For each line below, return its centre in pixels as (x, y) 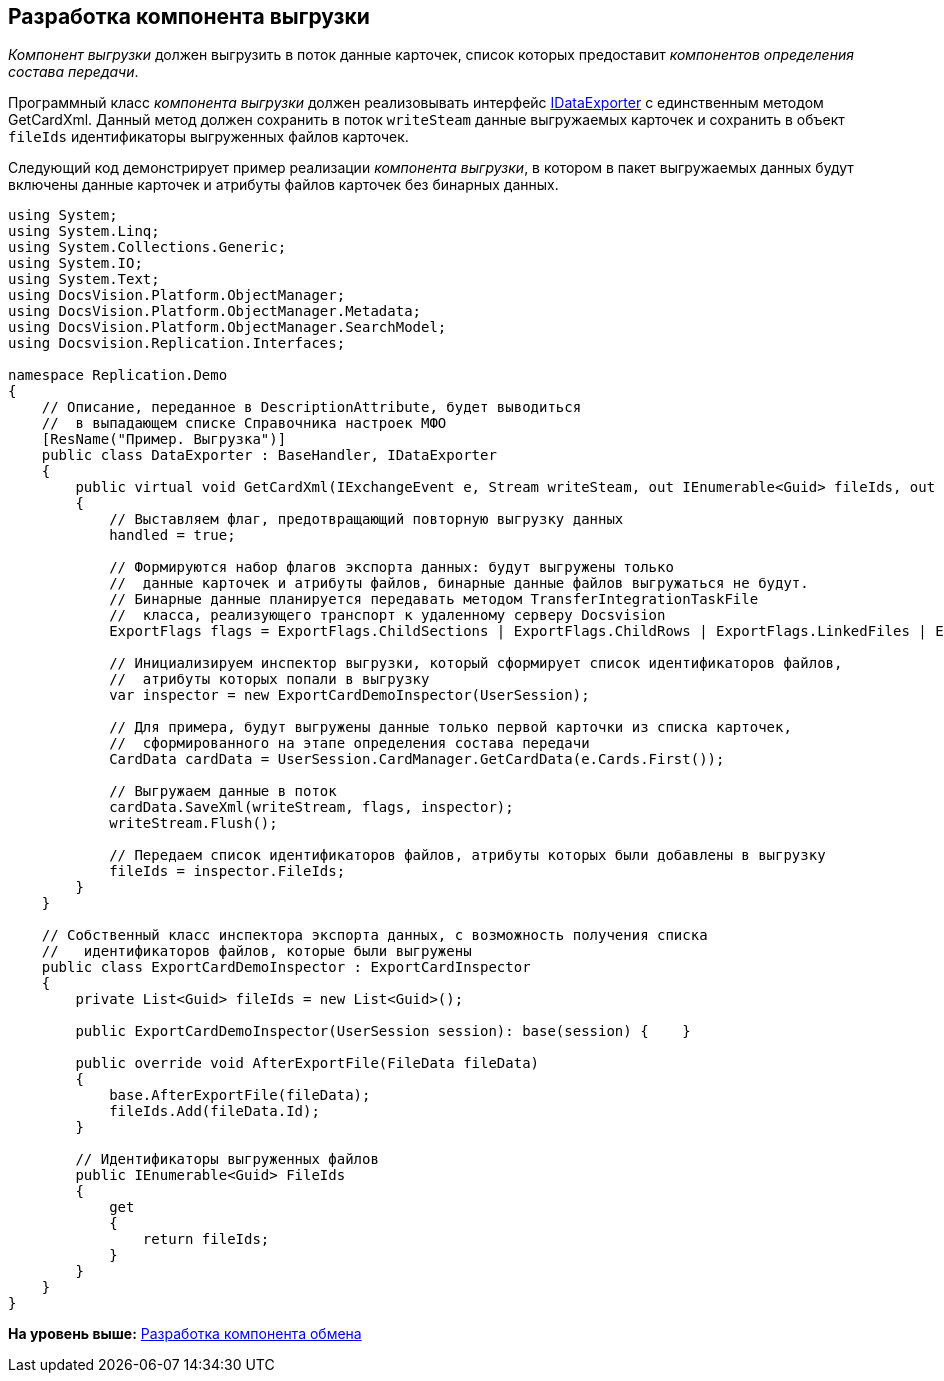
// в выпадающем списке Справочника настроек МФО (244, 423)
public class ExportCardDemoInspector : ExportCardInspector (286, 967)
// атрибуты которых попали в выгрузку (269, 679)
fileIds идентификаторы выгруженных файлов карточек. (208, 137)
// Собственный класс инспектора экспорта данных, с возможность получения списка (374, 935)
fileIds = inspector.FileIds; (227, 871)
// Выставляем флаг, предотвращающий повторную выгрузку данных (366, 519)
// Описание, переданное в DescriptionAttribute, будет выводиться (311, 407)
